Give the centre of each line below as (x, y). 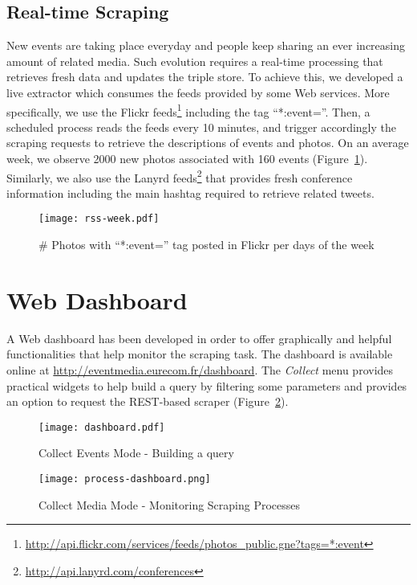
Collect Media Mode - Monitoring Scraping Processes (170, 504)
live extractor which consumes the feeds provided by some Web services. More (198, 92)
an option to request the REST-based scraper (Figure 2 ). (148, 401)
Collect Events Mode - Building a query (136, 453)
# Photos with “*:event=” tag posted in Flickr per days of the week (206, 245)
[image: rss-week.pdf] (99, 219)
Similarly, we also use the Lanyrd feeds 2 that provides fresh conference (180, 176)
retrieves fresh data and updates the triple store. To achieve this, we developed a (205, 77)
